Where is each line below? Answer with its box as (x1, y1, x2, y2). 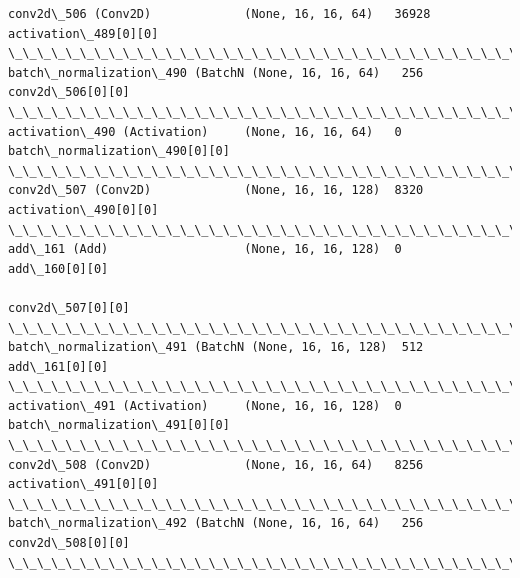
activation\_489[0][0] (8, 26, 159, 41)
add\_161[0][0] (8, 359, 109, 374)
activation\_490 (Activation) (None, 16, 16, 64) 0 (8, 124, 402, 139)
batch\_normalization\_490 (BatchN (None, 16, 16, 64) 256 (8, 65, 424, 80)
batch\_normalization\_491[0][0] (8, 418, 230, 433)
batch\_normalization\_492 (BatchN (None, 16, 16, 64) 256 (8, 516, 424, 531)
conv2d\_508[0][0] (8, 536, 130, 551)
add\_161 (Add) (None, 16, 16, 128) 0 (8, 242, 402, 257)
